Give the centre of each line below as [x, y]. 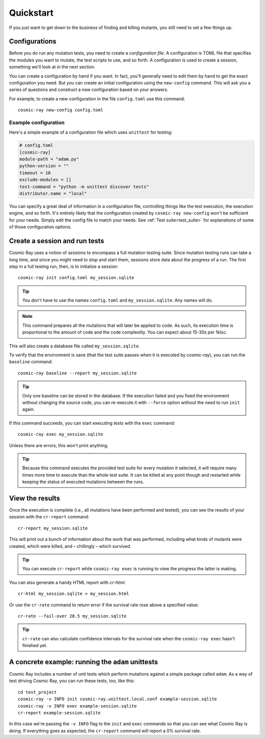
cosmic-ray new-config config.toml [61, 110]
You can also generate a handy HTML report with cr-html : [67, 582]
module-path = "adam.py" [49, 159]
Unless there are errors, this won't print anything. [59, 445]
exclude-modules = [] [45, 180]
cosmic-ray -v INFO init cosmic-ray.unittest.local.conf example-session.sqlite [118, 699]
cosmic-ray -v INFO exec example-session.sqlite [77, 706]
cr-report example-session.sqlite [59, 713]
